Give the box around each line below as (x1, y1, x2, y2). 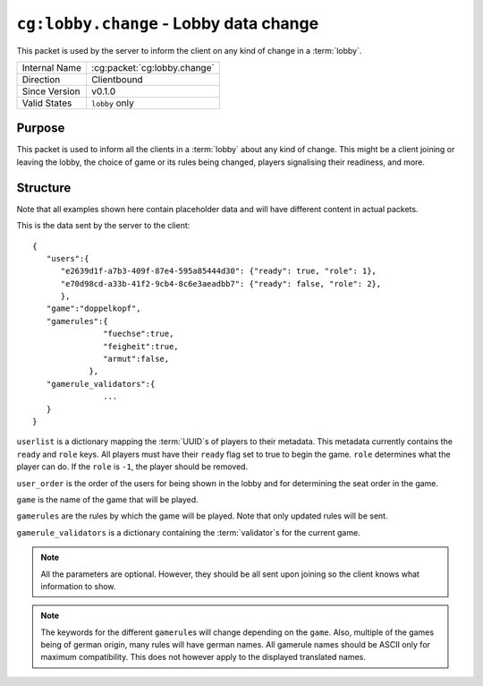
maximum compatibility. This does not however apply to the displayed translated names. (40, 652, 367, 663)
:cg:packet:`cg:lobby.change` (90, 61, 215, 73)
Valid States (21, 97, 72, 109)
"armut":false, (103, 354, 170, 364)
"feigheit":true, (103, 341, 179, 351)
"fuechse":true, (103, 329, 174, 339)
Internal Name (21, 61, 82, 73)
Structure (16, 180, 72, 195)
